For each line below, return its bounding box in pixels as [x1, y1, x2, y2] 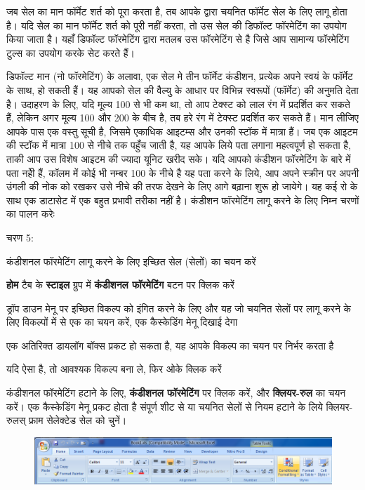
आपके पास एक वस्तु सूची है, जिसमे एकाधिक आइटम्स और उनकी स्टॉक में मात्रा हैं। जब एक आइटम [6, 124, 358, 138]
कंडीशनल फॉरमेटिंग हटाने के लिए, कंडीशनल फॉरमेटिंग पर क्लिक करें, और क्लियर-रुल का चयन [6, 385, 346, 400]
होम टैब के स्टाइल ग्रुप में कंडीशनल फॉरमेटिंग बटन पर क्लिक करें [6, 277, 234, 292]
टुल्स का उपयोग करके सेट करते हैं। [6, 45, 135, 60]
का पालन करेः [6, 206, 55, 221]
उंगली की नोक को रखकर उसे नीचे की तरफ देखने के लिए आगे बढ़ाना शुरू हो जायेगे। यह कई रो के [6, 179, 358, 194]
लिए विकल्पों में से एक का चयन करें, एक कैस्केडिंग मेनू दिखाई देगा [6, 314, 238, 329]
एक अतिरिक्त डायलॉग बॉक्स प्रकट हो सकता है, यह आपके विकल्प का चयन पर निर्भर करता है [6, 338, 334, 352]
